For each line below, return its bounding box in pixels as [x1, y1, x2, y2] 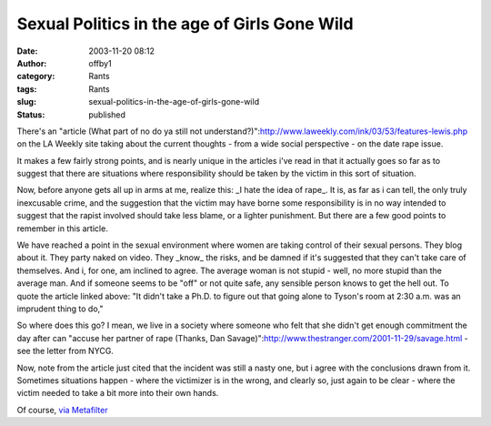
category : [16, 71, 55, 82]
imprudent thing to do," [16, 303, 104, 314]
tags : [16, 83, 37, 95]
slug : [16, 96, 36, 107]
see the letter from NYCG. [16, 346, 114, 357]
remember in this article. [16, 223, 108, 234]
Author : [16, 57, 47, 68]
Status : [16, 109, 45, 120]
